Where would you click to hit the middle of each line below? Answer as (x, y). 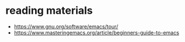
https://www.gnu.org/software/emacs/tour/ (66, 26)
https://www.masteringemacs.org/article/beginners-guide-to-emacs (97, 32)
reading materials (49, 11)
